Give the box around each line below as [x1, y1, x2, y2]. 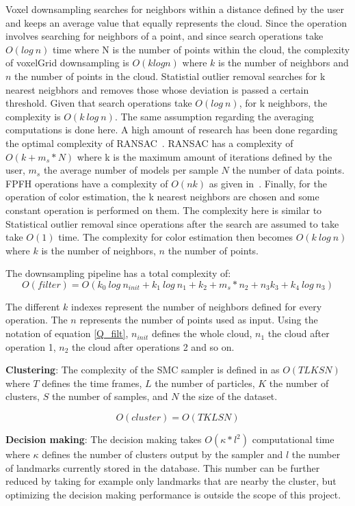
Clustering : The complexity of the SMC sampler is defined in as [5, 362, 280, 377]
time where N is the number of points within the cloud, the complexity [52, 42, 350, 56]
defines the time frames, [42, 375, 142, 390]
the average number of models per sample [43, 163, 218, 177]
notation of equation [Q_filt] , [5, 326, 129, 341]
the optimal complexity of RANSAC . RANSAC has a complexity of [5, 135, 293, 150]
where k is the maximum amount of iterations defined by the [77, 149, 332, 163]
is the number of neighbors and [218, 55, 349, 70]
